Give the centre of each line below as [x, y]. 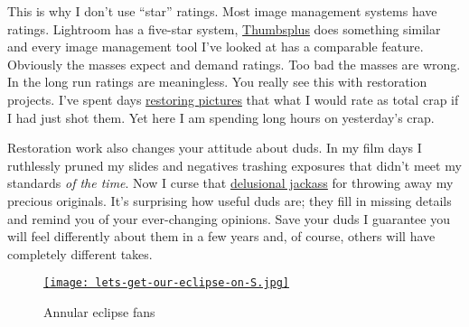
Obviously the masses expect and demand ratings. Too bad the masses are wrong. [234, 64]
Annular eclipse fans [99, 311]
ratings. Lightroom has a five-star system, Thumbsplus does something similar [224, 28]
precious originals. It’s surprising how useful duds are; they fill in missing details [230, 200]
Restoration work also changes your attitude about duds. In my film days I [215, 148]
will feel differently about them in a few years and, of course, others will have [221, 236]
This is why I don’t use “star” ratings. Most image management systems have [222, 11]
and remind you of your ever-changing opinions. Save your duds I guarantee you [229, 218]
